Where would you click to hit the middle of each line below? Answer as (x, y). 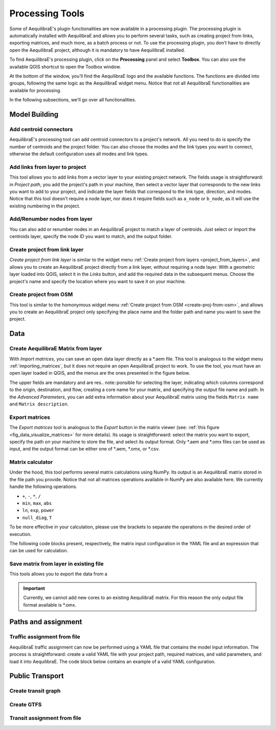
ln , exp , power (38, 510)
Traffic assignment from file (45, 637)
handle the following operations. (43, 487)
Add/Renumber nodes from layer (51, 219)
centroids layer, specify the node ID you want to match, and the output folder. (91, 237)
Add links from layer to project (48, 167)
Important (34, 588)
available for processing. (35, 90)
